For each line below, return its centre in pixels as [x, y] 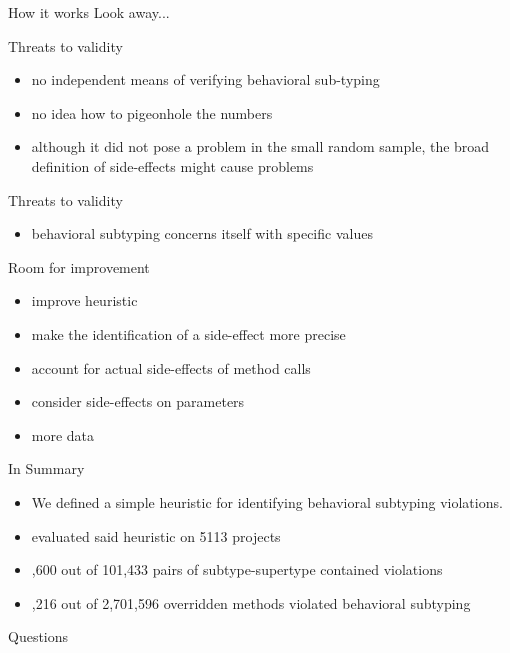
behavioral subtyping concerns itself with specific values [202, 233]
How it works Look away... [89, 12]
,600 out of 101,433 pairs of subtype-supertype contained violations [237, 569]
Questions [38, 636]
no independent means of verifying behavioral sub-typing [205, 79]
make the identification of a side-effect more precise [188, 333]
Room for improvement [79, 266]
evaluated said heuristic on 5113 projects [156, 535]
